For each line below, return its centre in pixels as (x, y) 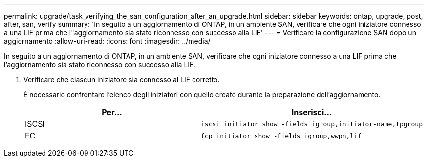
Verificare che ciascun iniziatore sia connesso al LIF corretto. (122, 80)
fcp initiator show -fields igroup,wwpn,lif (281, 136)
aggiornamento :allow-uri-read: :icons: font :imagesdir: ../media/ (107, 41)
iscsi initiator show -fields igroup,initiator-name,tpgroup (312, 124)
